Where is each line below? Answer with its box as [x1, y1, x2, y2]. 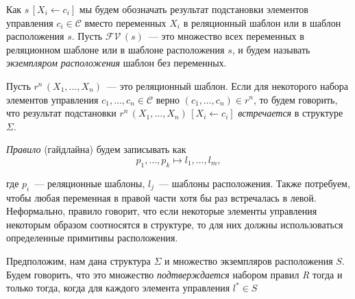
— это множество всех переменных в [148, 29, 304, 43]
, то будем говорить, [253, 92, 338, 106]
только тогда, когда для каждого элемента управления [6, 280, 230, 295]
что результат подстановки [6, 106, 117, 120]
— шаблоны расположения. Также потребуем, [159, 176, 350, 190]
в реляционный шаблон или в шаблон [183, 15, 341, 29]
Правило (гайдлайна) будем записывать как [6, 142, 186, 156]
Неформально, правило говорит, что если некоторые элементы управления [6, 204, 317, 218]
